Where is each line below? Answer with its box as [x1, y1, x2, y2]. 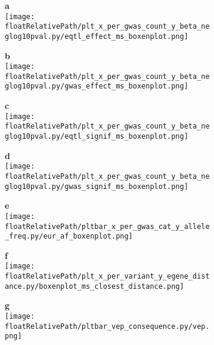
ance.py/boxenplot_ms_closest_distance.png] [5, 282, 184, 291]
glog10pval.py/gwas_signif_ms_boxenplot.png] [5, 182, 188, 191]
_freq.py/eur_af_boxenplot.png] [5, 232, 133, 241]
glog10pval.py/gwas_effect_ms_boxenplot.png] [5, 82, 188, 91]
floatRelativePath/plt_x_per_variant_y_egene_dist [5, 272, 210, 281]
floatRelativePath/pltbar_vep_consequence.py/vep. [5, 322, 210, 331]
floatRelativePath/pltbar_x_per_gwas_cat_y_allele [5, 222, 210, 231]
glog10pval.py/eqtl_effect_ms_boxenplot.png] [5, 32, 188, 41]
